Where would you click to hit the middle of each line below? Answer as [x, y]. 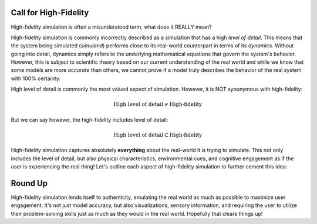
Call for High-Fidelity [50, 13]
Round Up [29, 183]
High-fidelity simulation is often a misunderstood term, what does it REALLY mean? [111, 27]
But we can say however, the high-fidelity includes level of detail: [90, 119]
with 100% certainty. [36, 78]
